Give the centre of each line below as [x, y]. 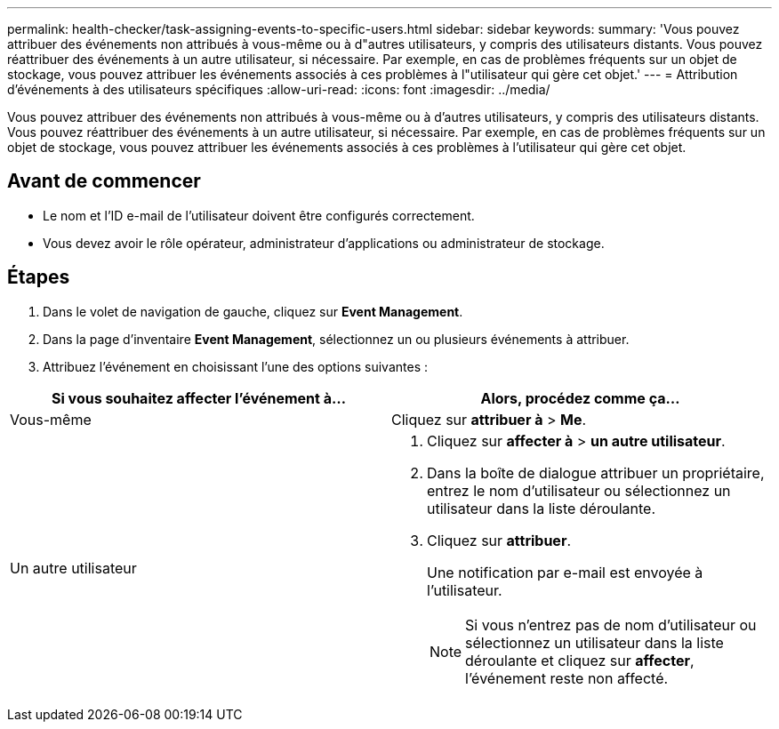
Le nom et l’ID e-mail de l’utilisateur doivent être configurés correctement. [259, 215]
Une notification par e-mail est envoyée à [565, 572]
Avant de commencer [104, 181]
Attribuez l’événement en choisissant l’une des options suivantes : [236, 366]
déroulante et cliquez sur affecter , [580, 660]
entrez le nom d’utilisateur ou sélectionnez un [579, 490]
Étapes [39, 277]
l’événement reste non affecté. [567, 678]
